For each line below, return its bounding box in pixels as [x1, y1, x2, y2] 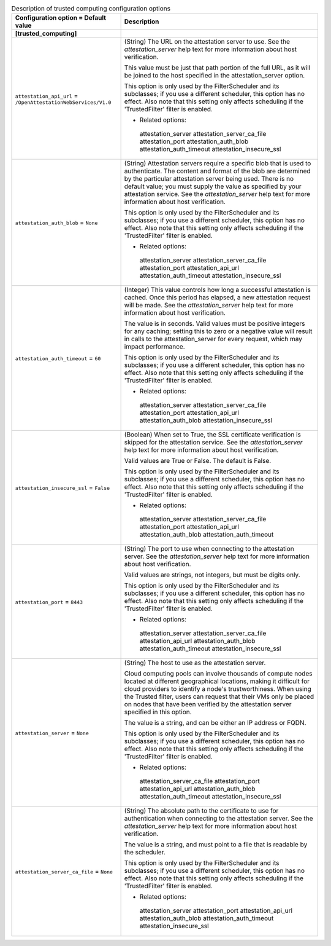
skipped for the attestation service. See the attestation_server [124, 438, 303, 447]
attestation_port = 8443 [15, 597, 83, 606]
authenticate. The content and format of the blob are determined [124, 167, 311, 175]
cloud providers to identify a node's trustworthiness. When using [124, 685, 312, 693]
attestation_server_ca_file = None [15, 867, 113, 876]
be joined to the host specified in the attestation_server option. [124, 71, 305, 80]
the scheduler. [124, 848, 165, 857]
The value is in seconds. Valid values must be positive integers [124, 320, 305, 328]
